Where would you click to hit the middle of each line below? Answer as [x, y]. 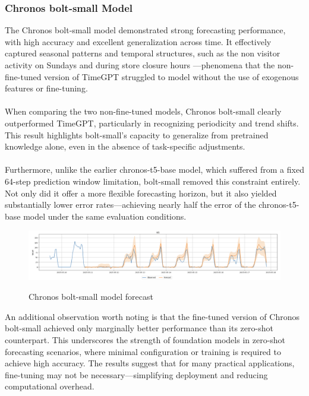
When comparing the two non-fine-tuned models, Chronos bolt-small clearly [143, 111]
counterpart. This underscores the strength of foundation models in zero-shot [145, 339]
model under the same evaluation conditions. [105, 216]
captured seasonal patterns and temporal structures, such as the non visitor [143, 53]
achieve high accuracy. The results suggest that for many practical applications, [150, 363]
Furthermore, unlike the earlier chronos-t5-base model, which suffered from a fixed [154, 170]
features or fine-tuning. [46, 88]
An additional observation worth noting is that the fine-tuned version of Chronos [152, 316]
